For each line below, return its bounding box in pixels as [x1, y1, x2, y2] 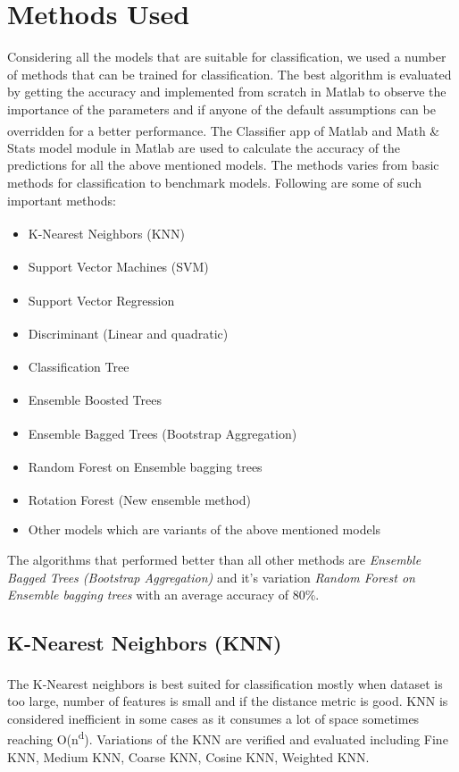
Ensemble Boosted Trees [28, 390, 162, 409]
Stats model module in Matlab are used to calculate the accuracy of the [7, 138, 401, 156]
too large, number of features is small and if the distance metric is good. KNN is [7, 692, 448, 710]
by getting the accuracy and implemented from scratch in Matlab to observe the [7, 82, 446, 101]
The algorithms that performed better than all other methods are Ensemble [7, 550, 421, 568]
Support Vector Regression [28, 290, 175, 309]
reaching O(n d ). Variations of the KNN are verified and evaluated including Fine [7, 727, 448, 749]
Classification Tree [28, 357, 129, 375]
